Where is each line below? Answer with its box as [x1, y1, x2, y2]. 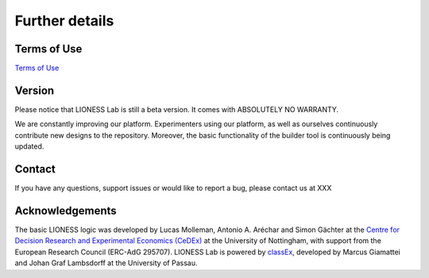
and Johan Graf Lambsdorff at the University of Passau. [14, 258, 198, 268]
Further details [14, 12, 114, 29]
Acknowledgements [14, 203, 117, 218]
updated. [14, 141, 44, 151]
